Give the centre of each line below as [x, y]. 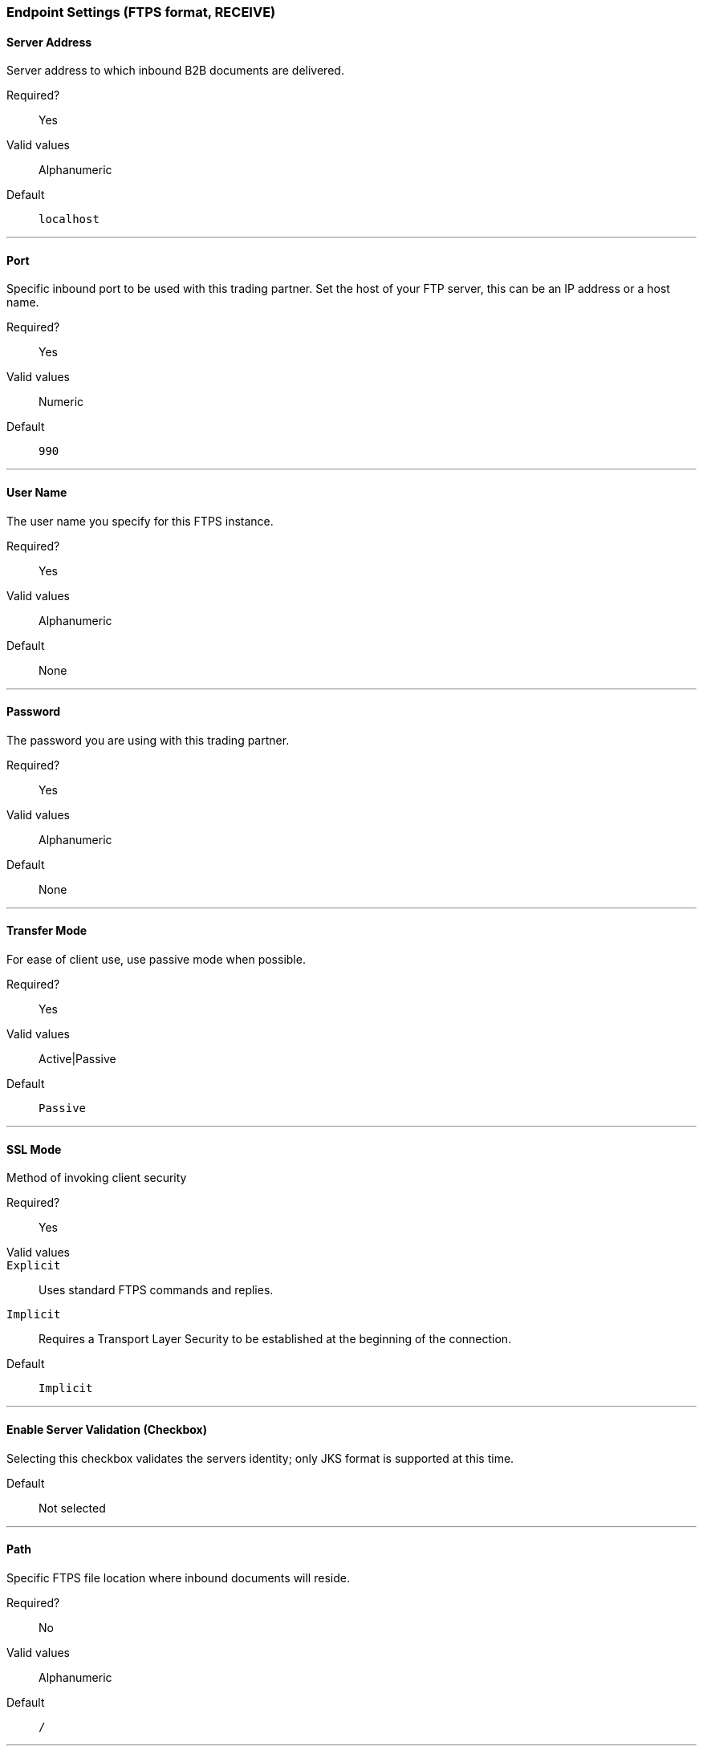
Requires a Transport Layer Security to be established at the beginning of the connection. [275, 1339]
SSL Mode [34, 1149]
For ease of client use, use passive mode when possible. [156, 960]
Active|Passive [77, 1059]
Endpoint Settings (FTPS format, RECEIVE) [141, 12]
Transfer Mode [47, 931]
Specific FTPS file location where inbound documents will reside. [178, 1577]
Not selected [72, 1508]
